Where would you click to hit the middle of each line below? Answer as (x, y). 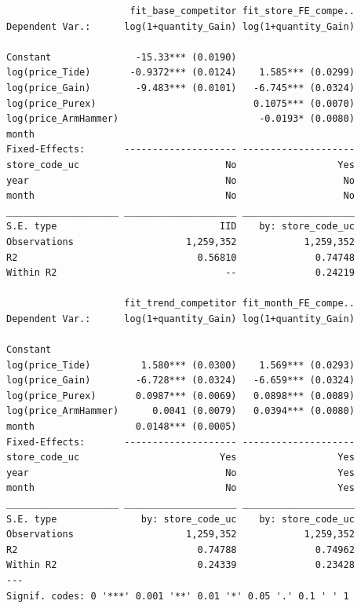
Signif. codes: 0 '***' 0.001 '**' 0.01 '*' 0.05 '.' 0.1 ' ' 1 (178, 596)
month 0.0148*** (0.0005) (122, 427)
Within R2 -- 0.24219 (180, 273)
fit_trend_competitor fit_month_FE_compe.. (239, 304)
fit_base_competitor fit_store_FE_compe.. (242, 11)
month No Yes (180, 488)
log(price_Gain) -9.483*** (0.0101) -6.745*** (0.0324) (180, 88)
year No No (180, 180)
